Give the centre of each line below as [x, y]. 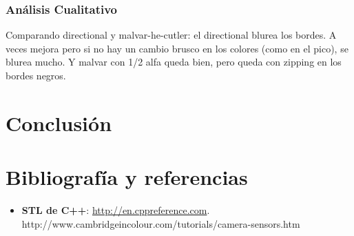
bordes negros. [36, 75]
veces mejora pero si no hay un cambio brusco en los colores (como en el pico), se [177, 48]
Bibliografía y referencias [127, 177]
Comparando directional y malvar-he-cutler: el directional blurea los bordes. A [171, 35]
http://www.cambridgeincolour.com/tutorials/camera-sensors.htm [161, 223]
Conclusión [59, 122]
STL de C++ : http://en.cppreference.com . [116, 210]
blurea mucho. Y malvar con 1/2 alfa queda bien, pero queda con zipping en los [174, 62]
